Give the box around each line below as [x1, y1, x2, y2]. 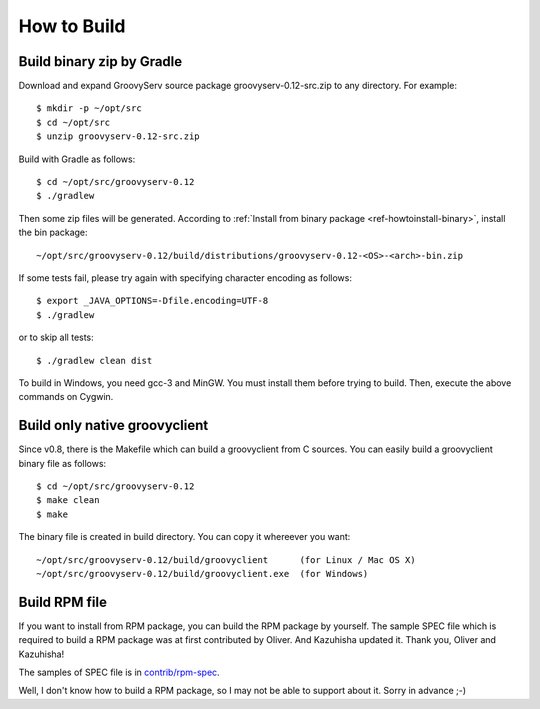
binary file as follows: [18, 457, 107, 469]
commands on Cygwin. [18, 391, 114, 403]
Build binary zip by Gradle [18, 53, 183, 70]
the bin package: [18, 226, 89, 239]
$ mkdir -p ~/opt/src [36, 103, 142, 114]
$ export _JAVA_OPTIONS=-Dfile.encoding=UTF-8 [36, 295, 269, 307]
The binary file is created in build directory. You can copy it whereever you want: [18, 531, 351, 543]
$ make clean [36, 495, 100, 506]
